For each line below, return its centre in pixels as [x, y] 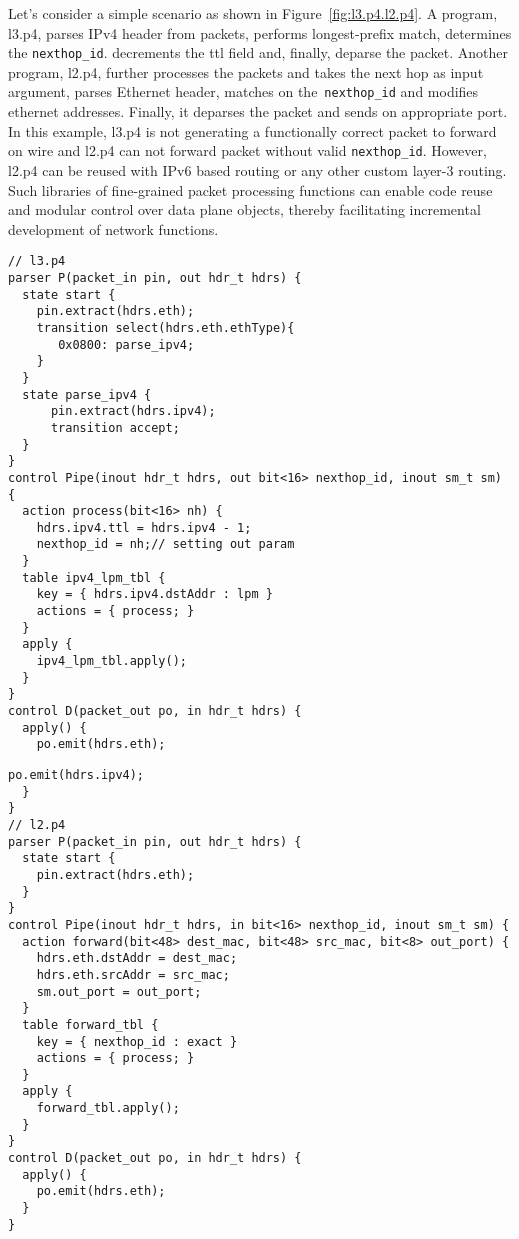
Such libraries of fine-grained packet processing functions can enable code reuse [250, 189]
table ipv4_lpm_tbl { [94, 577]
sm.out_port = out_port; [119, 991]
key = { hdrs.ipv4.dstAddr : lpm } [154, 594]
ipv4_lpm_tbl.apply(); [111, 661]
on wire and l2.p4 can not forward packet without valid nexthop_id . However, [247, 150]
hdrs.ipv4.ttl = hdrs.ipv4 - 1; [144, 527]
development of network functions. [113, 228]
